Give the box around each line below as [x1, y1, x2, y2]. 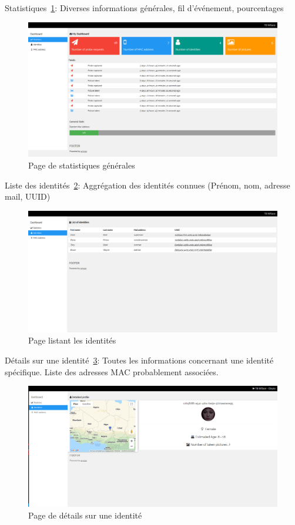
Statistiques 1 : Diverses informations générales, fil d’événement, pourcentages [5, 2, 284, 14]
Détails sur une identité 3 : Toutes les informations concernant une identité [5, 354, 274, 366]
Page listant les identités [28, 334, 116, 346]
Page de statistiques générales [28, 159, 135, 171]
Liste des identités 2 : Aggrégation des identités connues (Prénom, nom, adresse [5, 179, 290, 191]
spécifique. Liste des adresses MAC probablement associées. [5, 365, 219, 378]
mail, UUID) [5, 190, 51, 203]
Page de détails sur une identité [28, 509, 142, 521]
